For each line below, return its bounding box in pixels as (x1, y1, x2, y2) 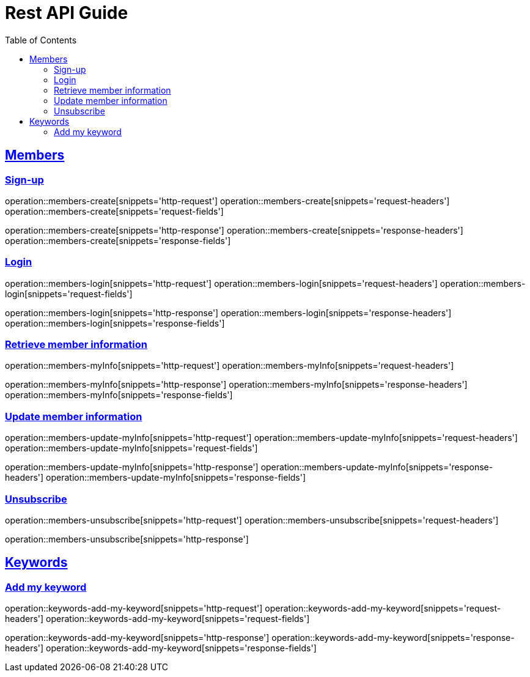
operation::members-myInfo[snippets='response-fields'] (5, 390, 233, 401)
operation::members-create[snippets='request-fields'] (5, 205, 224, 216)
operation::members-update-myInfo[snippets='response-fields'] (46, 472, 306, 483)
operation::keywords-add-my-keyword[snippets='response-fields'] (46, 643, 317, 654)
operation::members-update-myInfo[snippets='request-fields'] (5, 443, 258, 454)
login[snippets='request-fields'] (5, 288, 133, 299)
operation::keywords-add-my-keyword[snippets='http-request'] (5, 603, 263, 614)
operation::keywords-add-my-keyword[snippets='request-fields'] (46, 613, 310, 624)
